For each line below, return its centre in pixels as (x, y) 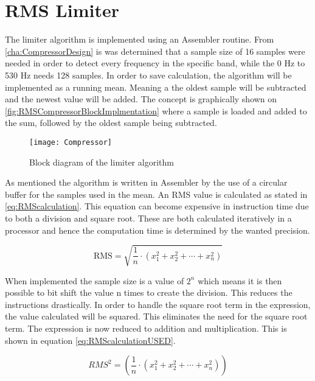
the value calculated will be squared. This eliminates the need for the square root (156, 316)
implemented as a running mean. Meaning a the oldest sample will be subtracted (156, 87)
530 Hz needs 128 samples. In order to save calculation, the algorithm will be (148, 75)
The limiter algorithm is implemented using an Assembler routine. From (140, 39)
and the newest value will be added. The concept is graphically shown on (141, 99)
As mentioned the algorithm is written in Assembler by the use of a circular (146, 182)
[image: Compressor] (71, 142)
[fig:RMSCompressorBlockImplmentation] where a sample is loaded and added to (156, 110)
